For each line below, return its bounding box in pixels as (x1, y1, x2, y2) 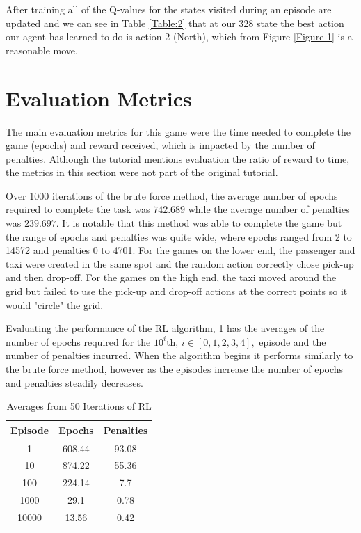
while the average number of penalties (188, 202, 350, 216)
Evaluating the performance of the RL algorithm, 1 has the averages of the (6, 321, 325, 335)
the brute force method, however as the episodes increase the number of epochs (6, 362, 344, 376)
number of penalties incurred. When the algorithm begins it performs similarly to (6, 348, 353, 363)
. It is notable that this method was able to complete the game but (56, 216, 342, 230)
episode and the (259, 334, 326, 349)
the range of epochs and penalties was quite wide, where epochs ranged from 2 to (6, 229, 352, 244)
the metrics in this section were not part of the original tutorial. (6, 165, 278, 180)
